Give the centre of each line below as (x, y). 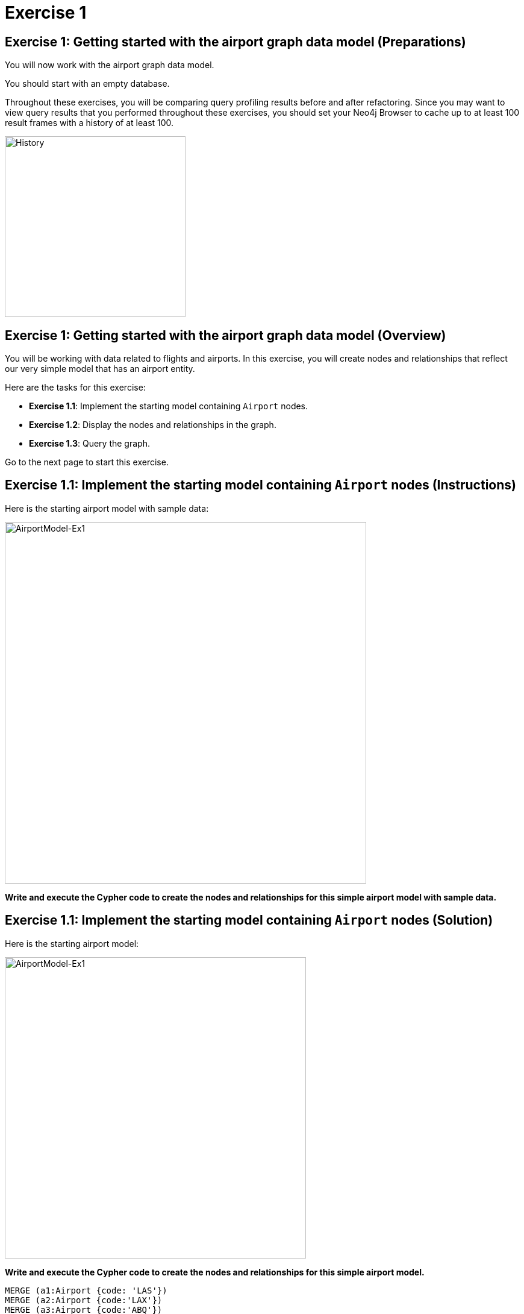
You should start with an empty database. (87, 84)
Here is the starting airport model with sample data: (107, 508)
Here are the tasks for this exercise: (75, 388)
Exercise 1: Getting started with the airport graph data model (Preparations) (235, 42)
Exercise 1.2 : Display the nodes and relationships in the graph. (153, 425)
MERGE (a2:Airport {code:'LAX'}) (84, 1300)
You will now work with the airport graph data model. (110, 65)
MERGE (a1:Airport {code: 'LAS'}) (86, 1290)
